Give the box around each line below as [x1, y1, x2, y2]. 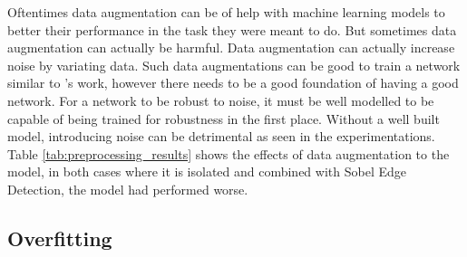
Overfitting [7, 224, 112, 252]
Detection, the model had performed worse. [7, 179, 248, 198]
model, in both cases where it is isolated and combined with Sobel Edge [7, 162, 406, 181]
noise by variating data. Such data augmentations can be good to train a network [7, 55, 461, 74]
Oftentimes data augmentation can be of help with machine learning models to [7, 3, 445, 21]
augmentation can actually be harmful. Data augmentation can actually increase [7, 38, 455, 57]
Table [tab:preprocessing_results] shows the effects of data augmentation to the [7, 144, 450, 163]
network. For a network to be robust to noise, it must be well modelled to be [7, 90, 434, 109]
